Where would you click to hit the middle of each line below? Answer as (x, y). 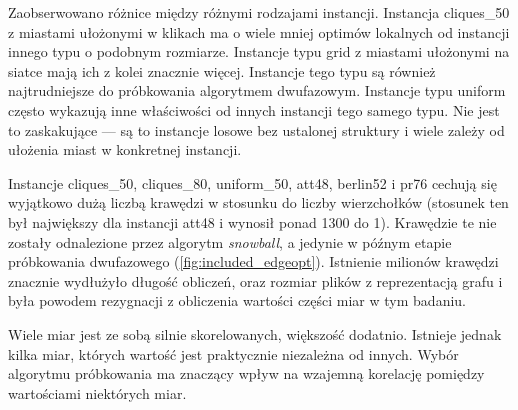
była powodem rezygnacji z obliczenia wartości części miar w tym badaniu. (237, 300)
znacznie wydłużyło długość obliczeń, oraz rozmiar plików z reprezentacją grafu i (255, 280)
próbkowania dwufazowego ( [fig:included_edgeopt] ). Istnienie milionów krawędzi (253, 261)
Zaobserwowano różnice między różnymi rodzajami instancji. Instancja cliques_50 (259, 12)
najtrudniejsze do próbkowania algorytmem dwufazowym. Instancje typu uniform (257, 90)
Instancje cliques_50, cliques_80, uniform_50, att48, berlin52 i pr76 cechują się (252, 182)
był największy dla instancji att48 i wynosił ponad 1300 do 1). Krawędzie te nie (252, 221)
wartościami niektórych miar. (97, 392)
